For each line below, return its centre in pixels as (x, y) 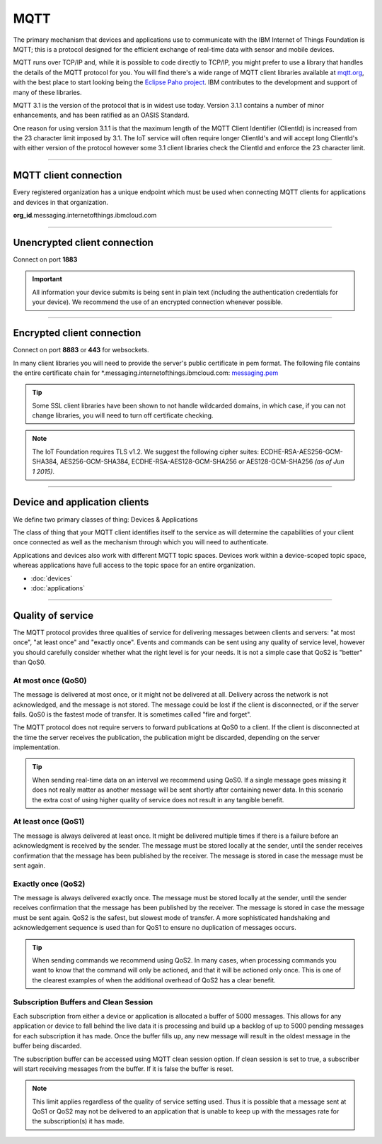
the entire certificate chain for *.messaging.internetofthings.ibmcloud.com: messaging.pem (146, 373)
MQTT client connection (68, 175)
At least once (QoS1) (49, 821)
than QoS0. (29, 662)
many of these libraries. (47, 92)
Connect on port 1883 (45, 259)
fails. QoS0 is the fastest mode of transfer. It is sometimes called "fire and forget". (132, 714)
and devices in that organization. (61, 202)
